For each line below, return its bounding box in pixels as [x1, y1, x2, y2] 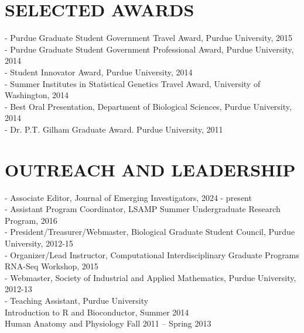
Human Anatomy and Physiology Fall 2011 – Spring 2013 [5, 317, 211, 329]
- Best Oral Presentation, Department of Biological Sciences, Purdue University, [5, 100, 292, 112]
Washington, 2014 [5, 89, 69, 101]
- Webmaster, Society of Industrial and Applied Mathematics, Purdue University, [5, 271, 296, 283]
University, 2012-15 [5, 237, 73, 249]
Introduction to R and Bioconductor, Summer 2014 [5, 306, 189, 318]
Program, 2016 [5, 214, 57, 226]
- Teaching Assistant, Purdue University [5, 294, 149, 306]
